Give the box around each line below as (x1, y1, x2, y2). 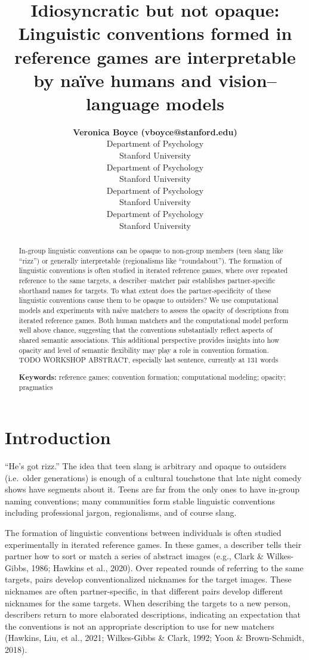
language (86, 91, 160, 115)
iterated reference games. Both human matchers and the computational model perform (18, 315, 289, 325)
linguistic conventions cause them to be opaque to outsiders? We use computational (18, 295, 279, 305)
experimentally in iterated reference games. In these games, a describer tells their (5, 538, 302, 550)
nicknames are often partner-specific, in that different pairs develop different (5, 584, 283, 597)
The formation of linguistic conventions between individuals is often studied (5, 526, 282, 538)
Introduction (5, 425, 111, 450)
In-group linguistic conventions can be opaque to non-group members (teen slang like (18, 246, 283, 256)
